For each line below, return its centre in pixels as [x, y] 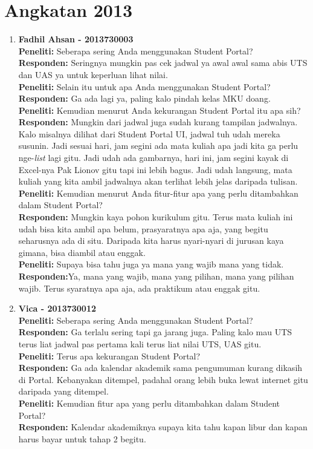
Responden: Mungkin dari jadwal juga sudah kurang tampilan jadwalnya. [158, 122]
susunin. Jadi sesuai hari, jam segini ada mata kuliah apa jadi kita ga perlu [158, 146]
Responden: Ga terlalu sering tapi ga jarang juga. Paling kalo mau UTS [155, 332]
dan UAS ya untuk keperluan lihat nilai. [93, 74]
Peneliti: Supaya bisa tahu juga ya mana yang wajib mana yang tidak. [151, 264]
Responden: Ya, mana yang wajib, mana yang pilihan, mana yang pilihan [156, 276]
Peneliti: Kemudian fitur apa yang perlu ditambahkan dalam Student [149, 403]
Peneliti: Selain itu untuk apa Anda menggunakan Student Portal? [144, 86]
